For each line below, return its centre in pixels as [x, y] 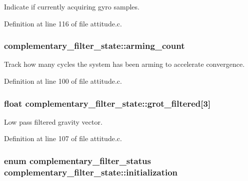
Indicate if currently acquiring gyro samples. [72, 6]
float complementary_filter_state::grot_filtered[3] [107, 103]
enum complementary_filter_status [77, 160]
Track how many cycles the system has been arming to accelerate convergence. [124, 64]
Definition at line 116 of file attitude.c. [63, 23]
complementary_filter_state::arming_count [94, 46]
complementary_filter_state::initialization [91, 172]
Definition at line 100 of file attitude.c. [63, 81]
